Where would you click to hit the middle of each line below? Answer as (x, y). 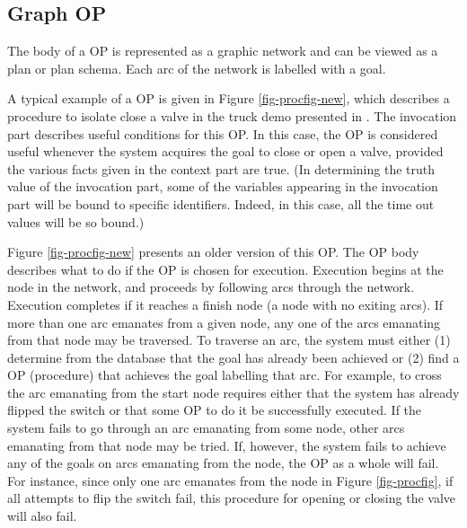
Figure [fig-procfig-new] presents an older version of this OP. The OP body (213, 252)
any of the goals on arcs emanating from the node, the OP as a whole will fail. (223, 463)
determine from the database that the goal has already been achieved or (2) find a (233, 357)
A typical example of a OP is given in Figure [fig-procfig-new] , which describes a (229, 98)
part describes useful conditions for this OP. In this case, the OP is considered (223, 133)
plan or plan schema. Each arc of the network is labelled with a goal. (197, 68)
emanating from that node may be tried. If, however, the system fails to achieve (227, 445)
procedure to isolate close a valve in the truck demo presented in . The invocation (232, 115)
